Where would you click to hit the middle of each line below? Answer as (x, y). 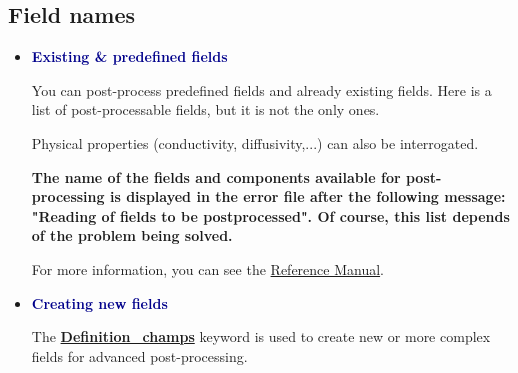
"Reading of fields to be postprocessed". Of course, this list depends (270, 215)
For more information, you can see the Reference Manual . (207, 268)
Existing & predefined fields (129, 56)
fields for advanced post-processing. (139, 355)
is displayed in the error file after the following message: (307, 196)
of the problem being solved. (132, 235)
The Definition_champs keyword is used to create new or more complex (261, 336)
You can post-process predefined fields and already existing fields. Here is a (261, 89)
